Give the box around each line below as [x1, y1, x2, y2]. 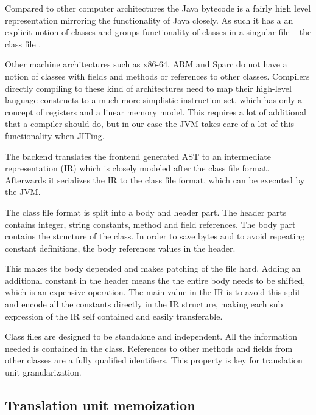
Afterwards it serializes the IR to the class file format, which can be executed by [5, 173, 305, 186]
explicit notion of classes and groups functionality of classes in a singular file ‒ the [5, 26, 312, 38]
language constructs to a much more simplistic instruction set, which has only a [5, 94, 303, 106]
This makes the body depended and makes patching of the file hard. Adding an [5, 262, 301, 275]
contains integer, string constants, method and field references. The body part [5, 218, 296, 230]
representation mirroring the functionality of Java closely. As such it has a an [5, 13, 293, 26]
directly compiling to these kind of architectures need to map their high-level [5, 81, 292, 94]
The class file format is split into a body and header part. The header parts [5, 205, 287, 218]
